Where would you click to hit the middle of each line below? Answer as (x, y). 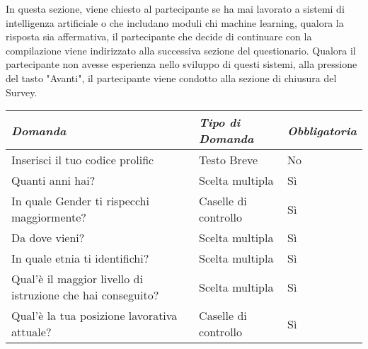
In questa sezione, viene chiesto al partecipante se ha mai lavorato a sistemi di (175, 8)
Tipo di (220, 122)
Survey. (22, 92)
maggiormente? (49, 217)
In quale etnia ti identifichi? (80, 258)
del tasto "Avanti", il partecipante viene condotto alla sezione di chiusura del (171, 78)
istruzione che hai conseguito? (85, 295)
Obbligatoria (322, 130)
